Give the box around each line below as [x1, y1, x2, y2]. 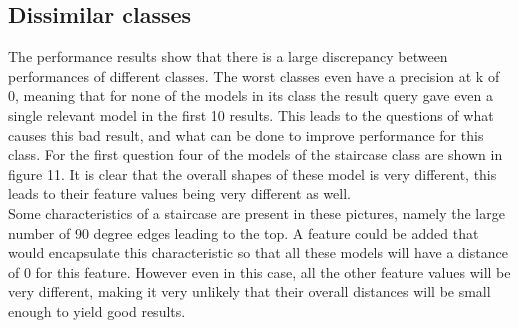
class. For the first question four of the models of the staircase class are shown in [8, 144, 503, 165]
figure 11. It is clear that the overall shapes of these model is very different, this [8, 163, 497, 184]
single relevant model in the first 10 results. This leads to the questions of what [8, 104, 494, 125]
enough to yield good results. [8, 300, 186, 321]
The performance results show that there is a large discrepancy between [8, 46, 448, 67]
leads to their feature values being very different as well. [8, 183, 351, 204]
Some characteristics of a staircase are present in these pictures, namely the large [8, 202, 505, 223]
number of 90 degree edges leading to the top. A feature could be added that [8, 222, 479, 243]
